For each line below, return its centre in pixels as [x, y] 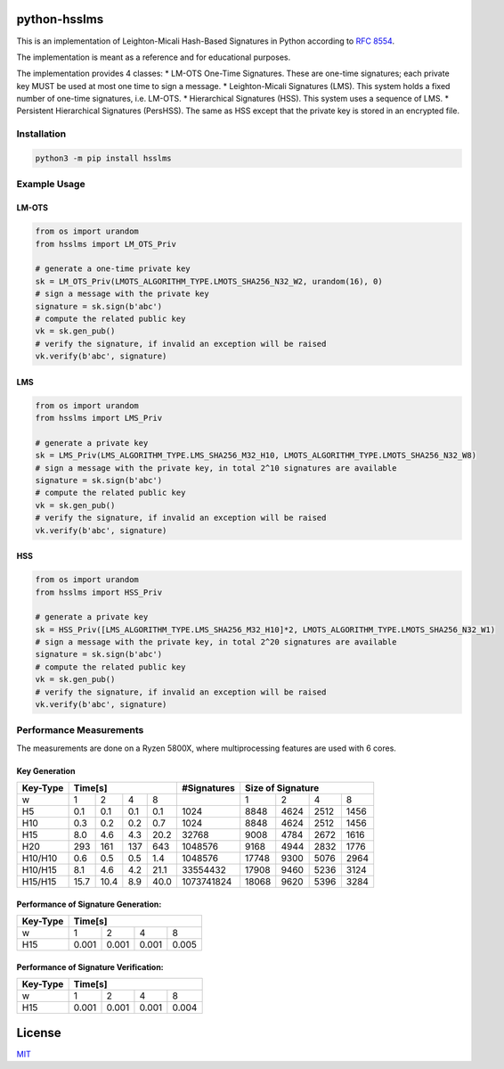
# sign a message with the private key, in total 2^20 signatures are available [216, 642]
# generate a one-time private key [113, 269]
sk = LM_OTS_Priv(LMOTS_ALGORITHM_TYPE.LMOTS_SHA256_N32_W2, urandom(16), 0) [209, 281]
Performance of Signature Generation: [89, 904]
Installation [41, 134]
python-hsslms [60, 19]
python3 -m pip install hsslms [104, 159]
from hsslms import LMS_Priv [99, 418]
